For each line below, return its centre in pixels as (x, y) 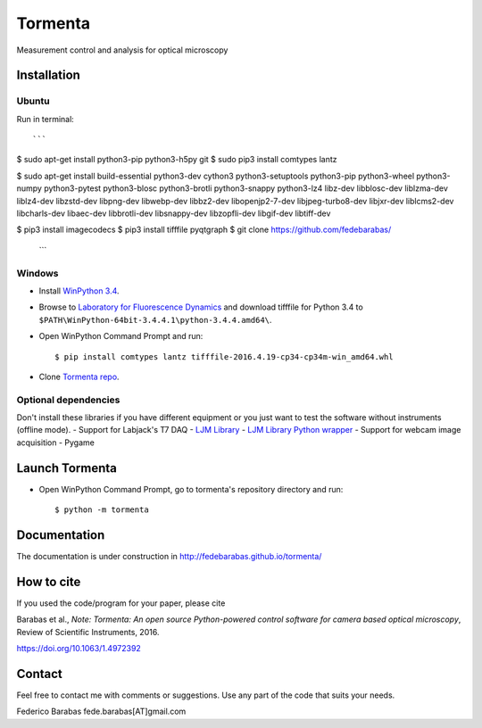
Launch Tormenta (67, 468)
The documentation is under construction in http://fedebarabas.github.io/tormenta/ (169, 557)
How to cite (49, 581)
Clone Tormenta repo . (79, 376)
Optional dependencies (68, 400)
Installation (48, 75)
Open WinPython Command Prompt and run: (121, 336)
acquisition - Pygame (56, 443)
